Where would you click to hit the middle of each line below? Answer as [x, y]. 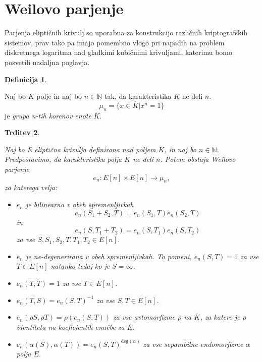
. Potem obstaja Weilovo [198, 159]
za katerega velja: [31, 187]
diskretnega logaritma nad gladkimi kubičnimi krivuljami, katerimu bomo [119, 52]
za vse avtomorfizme [144, 317]
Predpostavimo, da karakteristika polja [63, 159]
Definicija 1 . [26, 79]
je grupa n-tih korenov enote [48, 115]
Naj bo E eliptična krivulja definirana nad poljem [80, 149]
